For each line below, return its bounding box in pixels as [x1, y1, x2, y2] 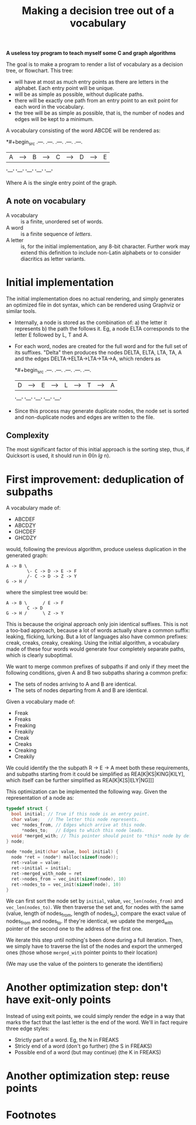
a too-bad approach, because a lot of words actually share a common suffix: [6, 627, 190, 634]
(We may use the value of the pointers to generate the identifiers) [6, 961, 163, 967]
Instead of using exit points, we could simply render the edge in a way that [6, 1012, 185, 1019]
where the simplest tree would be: [6, 589, 88, 596]
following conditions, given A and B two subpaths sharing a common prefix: [6, 669, 188, 676]
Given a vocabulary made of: [6, 698, 76, 706]
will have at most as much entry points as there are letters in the [14, 78, 169, 85]
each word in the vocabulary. [14, 104, 85, 111]
